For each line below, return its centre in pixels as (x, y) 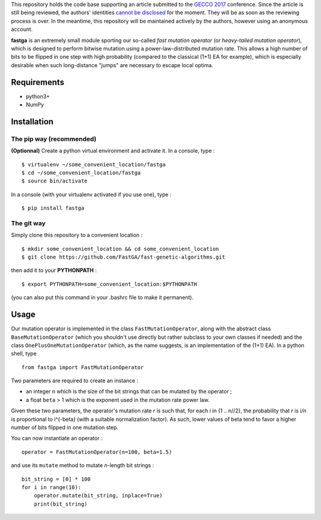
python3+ (38, 96)
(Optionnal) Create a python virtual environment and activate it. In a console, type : (113, 151)
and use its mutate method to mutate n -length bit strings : (83, 465)
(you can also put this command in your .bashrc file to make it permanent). (102, 298)
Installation (32, 122)
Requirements (38, 82)
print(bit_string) (61, 504)
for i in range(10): (51, 487)
